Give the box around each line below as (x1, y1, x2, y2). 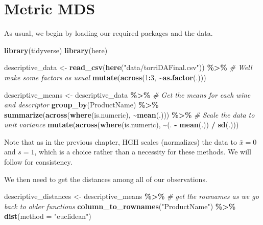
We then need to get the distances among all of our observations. (4, 173, 207, 184)
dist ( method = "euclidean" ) (4, 211, 91, 221)
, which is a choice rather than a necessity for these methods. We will (34, 146, 251, 157)
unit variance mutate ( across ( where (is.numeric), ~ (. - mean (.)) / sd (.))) (4, 119, 239, 130)
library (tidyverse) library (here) (4, 44, 108, 55)
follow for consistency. (4, 156, 73, 167)
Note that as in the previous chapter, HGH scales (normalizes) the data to (4, 136, 237, 147)
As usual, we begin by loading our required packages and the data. (4, 28, 213, 38)
